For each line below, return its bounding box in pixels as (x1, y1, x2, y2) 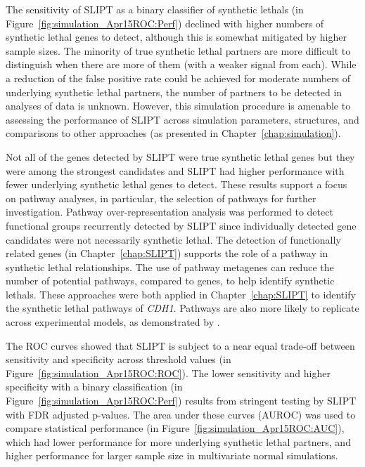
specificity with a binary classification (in (6, 379, 183, 394)
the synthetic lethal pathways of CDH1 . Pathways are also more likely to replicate (6, 301, 359, 315)
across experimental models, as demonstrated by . (6, 315, 220, 329)
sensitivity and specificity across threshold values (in (6, 352, 231, 367)
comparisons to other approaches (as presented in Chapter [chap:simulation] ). (6, 126, 341, 140)
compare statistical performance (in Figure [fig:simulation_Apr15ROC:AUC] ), (6, 421, 345, 435)
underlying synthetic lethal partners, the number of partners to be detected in (6, 84, 342, 99)
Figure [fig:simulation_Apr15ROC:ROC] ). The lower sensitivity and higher (6, 365, 331, 380)
